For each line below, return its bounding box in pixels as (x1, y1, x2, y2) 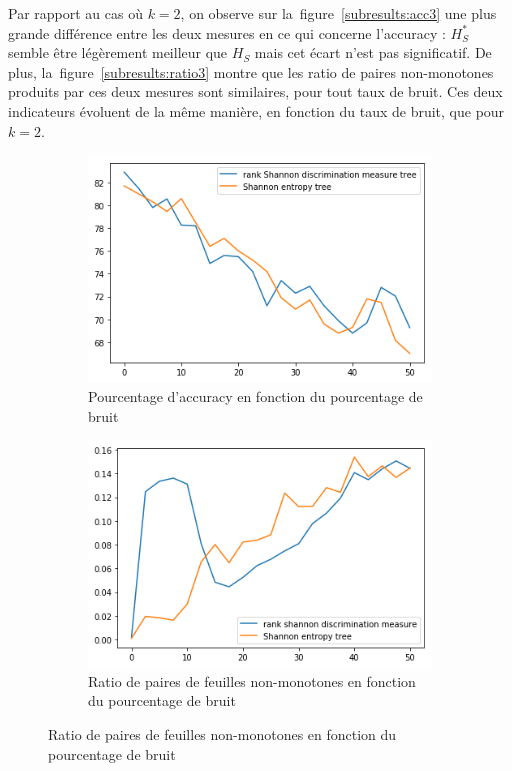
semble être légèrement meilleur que (8, 42, 228, 63)
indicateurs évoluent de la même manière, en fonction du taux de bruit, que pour (8, 100, 505, 121)
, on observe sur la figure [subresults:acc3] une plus (180, 3, 497, 23)
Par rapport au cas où (8, 3, 143, 23)
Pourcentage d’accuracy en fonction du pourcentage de (88, 385, 423, 406)
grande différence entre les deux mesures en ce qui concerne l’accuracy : (8, 22, 446, 43)
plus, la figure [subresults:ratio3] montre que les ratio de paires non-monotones (8, 61, 494, 82)
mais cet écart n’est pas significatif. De (254, 42, 492, 63)
